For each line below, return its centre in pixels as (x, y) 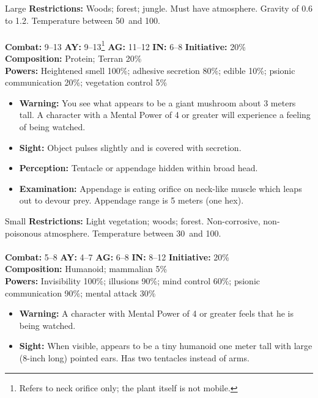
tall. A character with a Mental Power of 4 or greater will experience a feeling (165, 115)
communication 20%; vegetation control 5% (86, 82)
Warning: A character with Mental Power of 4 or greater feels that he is (157, 313)
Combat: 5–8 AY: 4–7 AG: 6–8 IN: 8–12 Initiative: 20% (117, 256)
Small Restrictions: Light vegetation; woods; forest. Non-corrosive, (133, 220)
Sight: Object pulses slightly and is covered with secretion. (130, 147)
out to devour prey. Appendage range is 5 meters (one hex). (131, 200)
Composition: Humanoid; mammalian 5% (86, 269)
